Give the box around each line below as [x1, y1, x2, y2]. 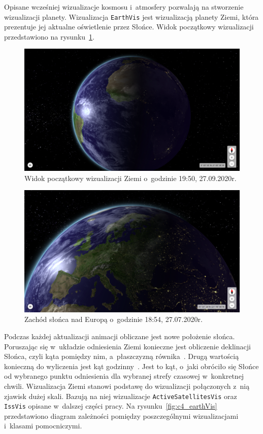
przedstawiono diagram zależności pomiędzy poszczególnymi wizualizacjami [4, 410, 239, 421]
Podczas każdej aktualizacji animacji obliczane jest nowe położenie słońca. [4, 331, 235, 341]
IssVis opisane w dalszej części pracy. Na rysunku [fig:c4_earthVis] [4, 401, 217, 411]
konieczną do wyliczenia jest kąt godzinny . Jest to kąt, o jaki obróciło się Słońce [4, 360, 259, 371]
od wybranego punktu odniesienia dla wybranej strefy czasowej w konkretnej [4, 371, 244, 381]
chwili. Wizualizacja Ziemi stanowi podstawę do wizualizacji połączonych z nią [4, 380, 250, 391]
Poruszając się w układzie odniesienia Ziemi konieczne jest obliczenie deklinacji [4, 341, 251, 351]
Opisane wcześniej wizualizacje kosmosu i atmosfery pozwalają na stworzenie [4, 2, 244, 12]
